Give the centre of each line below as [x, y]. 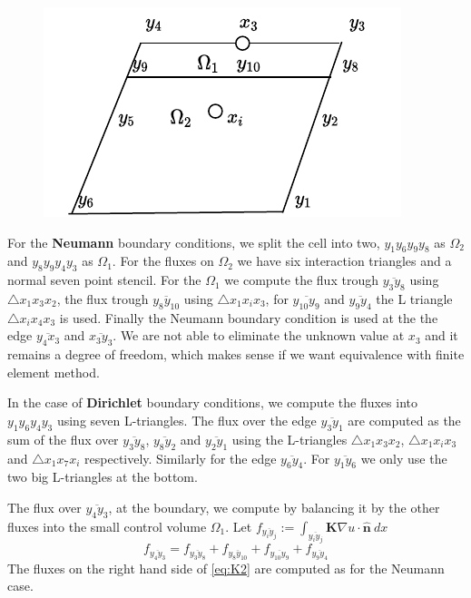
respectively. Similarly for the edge [181, 458]
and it [442, 335]
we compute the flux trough [301, 280]
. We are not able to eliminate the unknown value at [259, 335]
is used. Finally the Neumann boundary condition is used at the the [249, 317]
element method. [54, 372]
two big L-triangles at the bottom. [103, 477]
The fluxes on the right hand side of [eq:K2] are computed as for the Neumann [226, 568]
